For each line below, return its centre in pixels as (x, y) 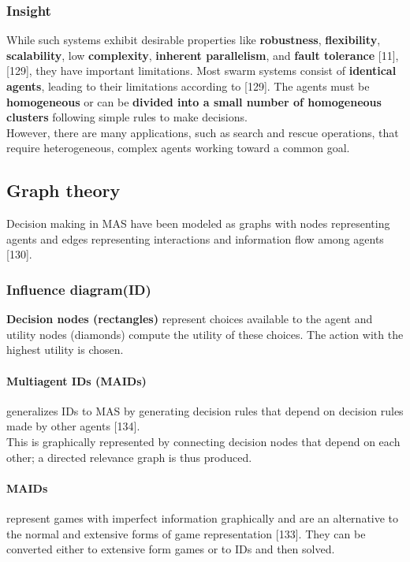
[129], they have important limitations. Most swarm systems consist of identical (201, 71)
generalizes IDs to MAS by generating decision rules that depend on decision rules (205, 410)
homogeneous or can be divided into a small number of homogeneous (194, 101)
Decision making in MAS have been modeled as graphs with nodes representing (198, 223)
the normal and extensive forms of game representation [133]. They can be (186, 533)
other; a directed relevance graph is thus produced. (129, 457)
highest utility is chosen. (65, 350)
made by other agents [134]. (73, 426)
